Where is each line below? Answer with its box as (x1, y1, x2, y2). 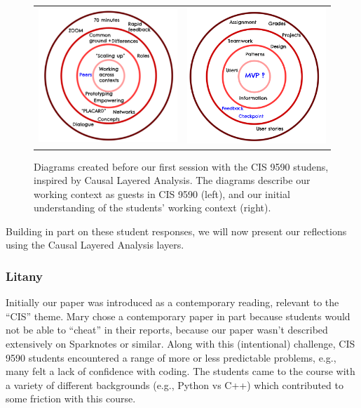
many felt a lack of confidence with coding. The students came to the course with (6, 364, 355, 379)
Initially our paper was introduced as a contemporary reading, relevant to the (6, 295, 339, 310)
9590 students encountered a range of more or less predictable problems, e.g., (6, 350, 336, 364)
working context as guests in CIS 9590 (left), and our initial (34, 186, 290, 201)
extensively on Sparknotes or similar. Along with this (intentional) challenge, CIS (6, 336, 355, 351)
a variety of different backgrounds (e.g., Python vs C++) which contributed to (6, 377, 343, 392)
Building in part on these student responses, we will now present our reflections (6, 223, 347, 238)
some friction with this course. (6, 391, 136, 406)
